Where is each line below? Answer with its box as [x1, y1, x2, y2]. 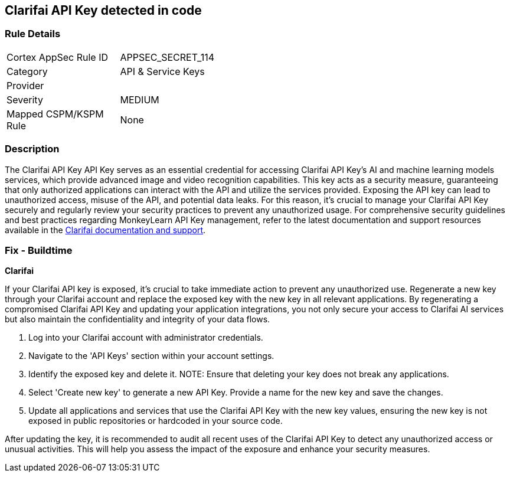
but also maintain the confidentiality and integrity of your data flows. [5, 314, 270, 325]
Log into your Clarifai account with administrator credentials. [28, 332, 263, 343]
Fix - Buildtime [5, 244, 73, 256]
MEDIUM [120, 93, 159, 106]
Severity [6, 93, 43, 106]
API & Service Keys [120, 65, 205, 77]
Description [5, 143, 60, 155]
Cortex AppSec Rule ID [6, 51, 109, 63]
